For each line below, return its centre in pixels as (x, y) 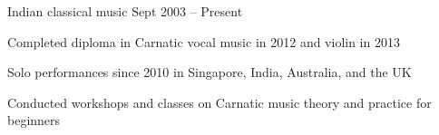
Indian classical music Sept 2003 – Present (125, 11)
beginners (34, 120)
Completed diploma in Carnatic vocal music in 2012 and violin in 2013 (204, 41)
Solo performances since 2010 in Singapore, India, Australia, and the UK (210, 72)
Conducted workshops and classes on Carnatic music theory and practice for (219, 102)
